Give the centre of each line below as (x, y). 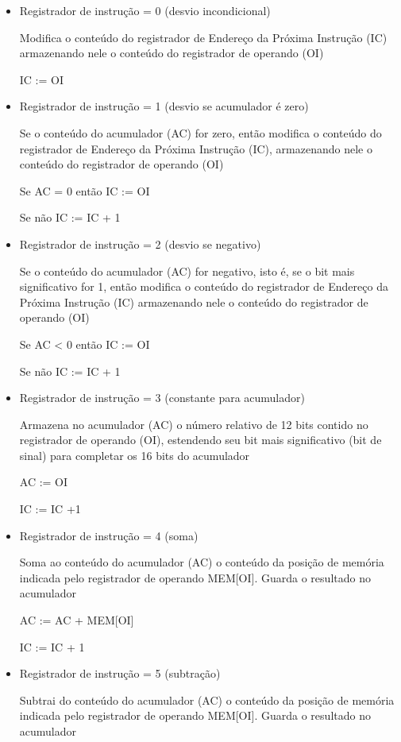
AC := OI (44, 482)
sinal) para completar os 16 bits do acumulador (135, 455)
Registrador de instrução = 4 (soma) (109, 535)
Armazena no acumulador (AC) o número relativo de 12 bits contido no (194, 424)
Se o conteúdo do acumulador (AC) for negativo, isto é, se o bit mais (187, 271)
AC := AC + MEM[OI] (77, 620)
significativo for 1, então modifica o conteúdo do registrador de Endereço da (204, 286)
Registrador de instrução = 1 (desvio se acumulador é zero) (164, 106)
